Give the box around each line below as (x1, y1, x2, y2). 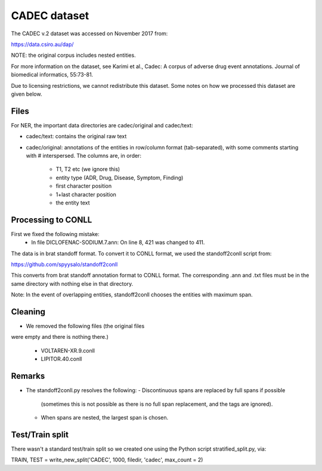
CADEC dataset (11, 9, 89, 22)
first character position (55, 182, 112, 189)
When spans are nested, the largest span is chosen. (41, 414, 169, 421)
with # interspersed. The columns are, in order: (26, 152, 141, 159)
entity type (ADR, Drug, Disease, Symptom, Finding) (55, 174, 184, 181)
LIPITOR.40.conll (41, 356, 82, 363)
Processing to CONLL (11, 215, 92, 225)
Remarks (11, 371, 45, 381)
